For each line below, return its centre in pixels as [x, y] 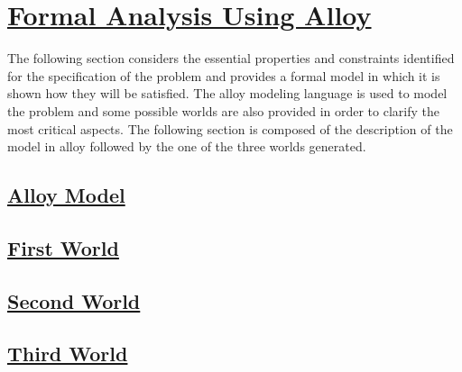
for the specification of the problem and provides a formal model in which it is [224, 75]
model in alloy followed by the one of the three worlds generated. [187, 146]
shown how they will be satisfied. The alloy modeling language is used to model [227, 93]
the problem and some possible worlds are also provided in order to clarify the [223, 110]
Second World [74, 300]
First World [63, 247]
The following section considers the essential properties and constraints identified [231, 58]
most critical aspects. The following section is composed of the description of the [230, 128]
